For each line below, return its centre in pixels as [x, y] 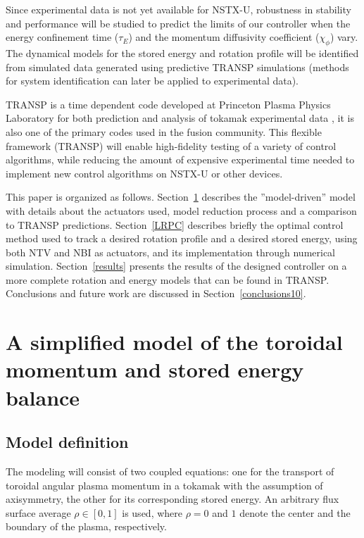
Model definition [67, 442]
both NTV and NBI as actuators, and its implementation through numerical [171, 252]
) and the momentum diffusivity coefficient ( [224, 37]
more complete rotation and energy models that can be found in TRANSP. [168, 279]
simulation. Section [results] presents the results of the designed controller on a [176, 266]
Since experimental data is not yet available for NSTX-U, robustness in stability [178, 9]
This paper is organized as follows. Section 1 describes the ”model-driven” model [181, 197]
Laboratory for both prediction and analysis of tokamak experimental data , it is [180, 118]
